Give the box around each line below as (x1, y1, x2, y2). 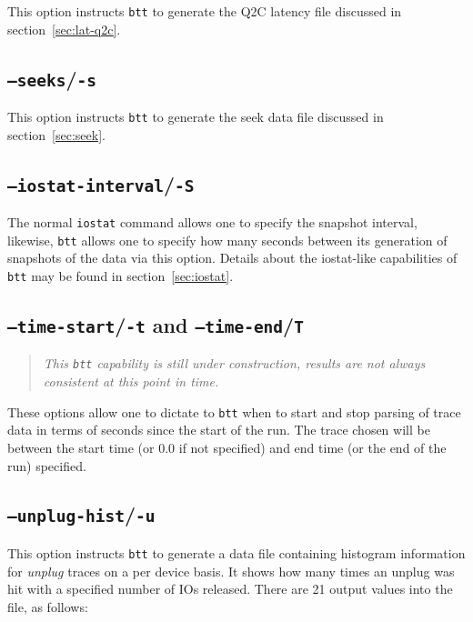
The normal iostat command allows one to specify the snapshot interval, (7, 213, 418, 232)
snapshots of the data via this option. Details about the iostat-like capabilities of (7, 248, 458, 267)
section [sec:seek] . (7, 125, 106, 144)
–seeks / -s (7, 64, 97, 92)
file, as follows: (7, 597, 88, 616)
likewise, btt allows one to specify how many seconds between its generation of (7, 230, 448, 249)
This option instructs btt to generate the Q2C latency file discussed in (7, 2, 402, 20)
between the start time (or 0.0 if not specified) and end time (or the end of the (7, 437, 447, 456)
